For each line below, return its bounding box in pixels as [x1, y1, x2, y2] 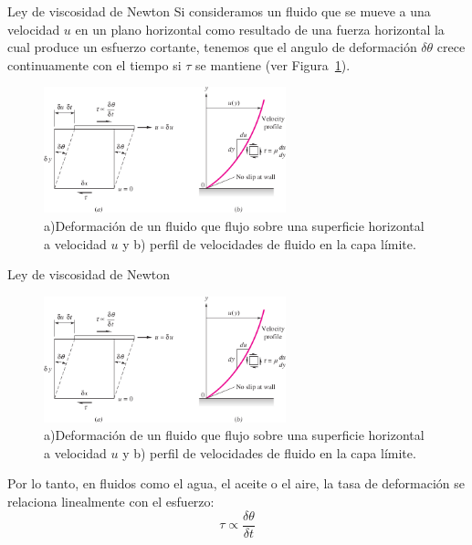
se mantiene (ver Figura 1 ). [195, 55, 351, 74]
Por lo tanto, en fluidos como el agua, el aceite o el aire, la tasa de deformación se [7, 474, 465, 493]
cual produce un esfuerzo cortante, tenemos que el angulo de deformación [7, 37, 417, 57]
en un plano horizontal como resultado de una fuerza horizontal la [75, 19, 445, 38]
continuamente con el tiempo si [7, 55, 182, 74]
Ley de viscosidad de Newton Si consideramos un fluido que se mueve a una [7, 2, 431, 20]
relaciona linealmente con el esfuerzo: [7, 492, 215, 511]
